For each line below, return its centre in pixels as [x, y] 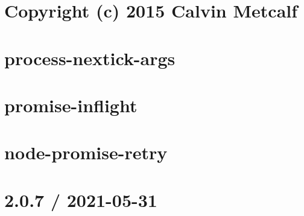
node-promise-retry [86, 152]
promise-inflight [71, 105]
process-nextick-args [90, 58]
